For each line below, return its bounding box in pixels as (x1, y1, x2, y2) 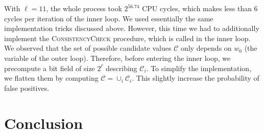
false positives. (4, 82, 50, 93)
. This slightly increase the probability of (132, 73, 259, 83)
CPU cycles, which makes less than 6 (142, 3, 258, 13)
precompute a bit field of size (4, 62, 95, 73)
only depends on (180, 43, 232, 53)
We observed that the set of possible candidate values (4, 43, 172, 53)
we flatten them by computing (4, 73, 99, 83)
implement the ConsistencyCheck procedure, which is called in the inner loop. (4, 32, 251, 43)
